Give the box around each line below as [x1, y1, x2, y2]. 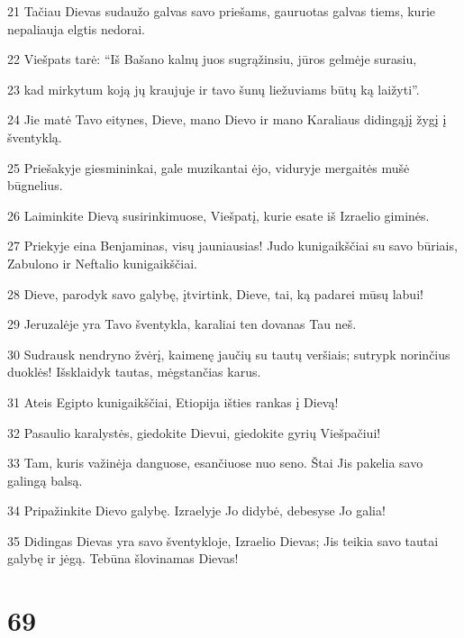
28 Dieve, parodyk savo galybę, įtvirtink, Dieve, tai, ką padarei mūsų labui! [7, 284, 423, 303]
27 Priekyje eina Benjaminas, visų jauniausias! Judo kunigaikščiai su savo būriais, [7, 236, 458, 255]
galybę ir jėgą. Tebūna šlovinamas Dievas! [7, 549, 239, 568]
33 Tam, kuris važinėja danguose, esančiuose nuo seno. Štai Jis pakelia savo [7, 453, 423, 472]
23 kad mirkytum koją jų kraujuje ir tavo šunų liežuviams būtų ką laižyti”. [7, 79, 420, 98]
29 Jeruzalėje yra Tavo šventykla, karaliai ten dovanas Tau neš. [7, 314, 357, 333]
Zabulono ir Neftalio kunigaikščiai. [7, 253, 197, 272]
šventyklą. [7, 127, 62, 146]
